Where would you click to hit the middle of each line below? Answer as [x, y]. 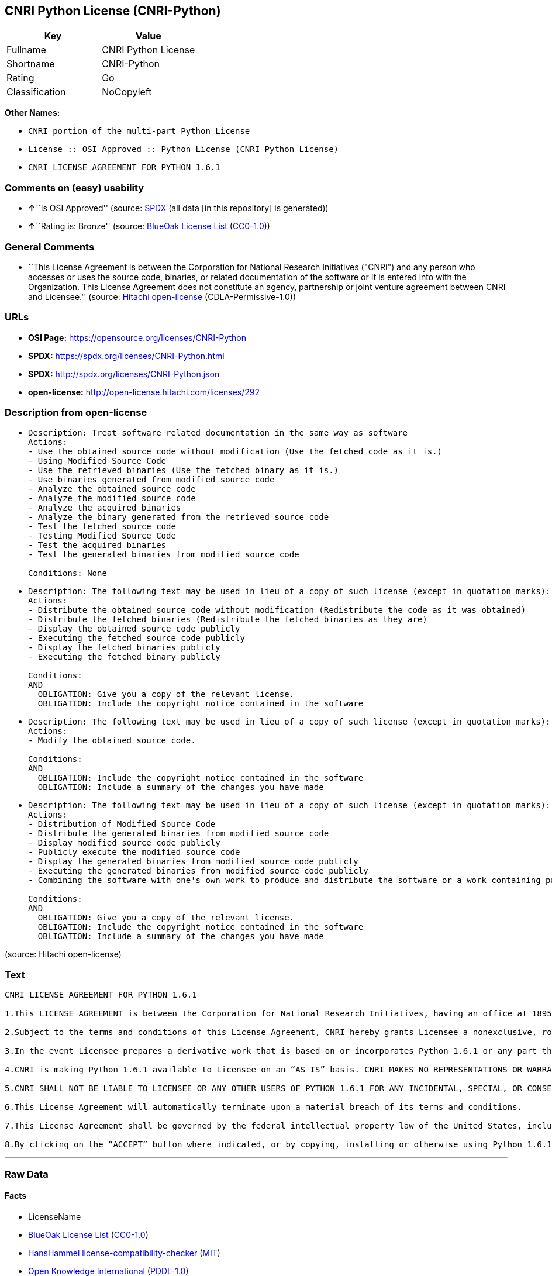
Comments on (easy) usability [75, 187]
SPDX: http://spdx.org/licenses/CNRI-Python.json [124, 374]
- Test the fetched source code [102, 527]
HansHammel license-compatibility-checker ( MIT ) [124, 1253]
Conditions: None [68, 573]
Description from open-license [76, 413]
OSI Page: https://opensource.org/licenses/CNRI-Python [137, 337]
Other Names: [32, 113]
